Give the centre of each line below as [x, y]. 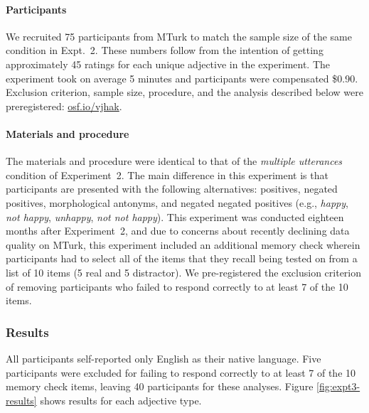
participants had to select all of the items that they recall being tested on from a [182, 258]
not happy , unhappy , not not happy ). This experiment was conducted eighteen [175, 216]
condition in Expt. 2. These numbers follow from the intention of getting [165, 50]
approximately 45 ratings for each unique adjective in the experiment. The [168, 64]
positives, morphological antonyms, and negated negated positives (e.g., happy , [177, 202]
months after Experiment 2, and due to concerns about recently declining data [178, 231]
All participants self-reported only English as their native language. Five [164, 358]
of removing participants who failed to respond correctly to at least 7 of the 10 [177, 286]
